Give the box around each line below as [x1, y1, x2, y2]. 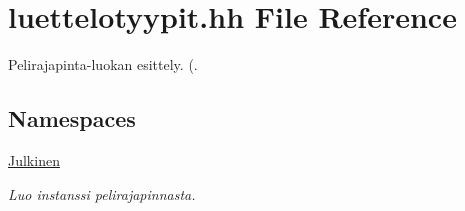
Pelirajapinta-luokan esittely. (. [8, 54, 198, 75]
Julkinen [8, 149, 60, 170]
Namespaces [8, 103, 136, 134]
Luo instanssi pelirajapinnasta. [8, 183, 196, 204]
